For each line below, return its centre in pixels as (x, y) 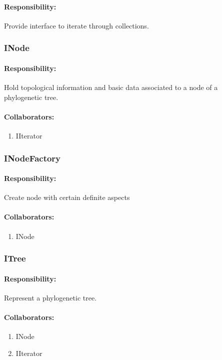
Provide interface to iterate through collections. (76, 25)
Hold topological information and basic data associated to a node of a (111, 87)
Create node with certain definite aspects (67, 197)
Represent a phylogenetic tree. (50, 297)
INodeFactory (32, 158)
